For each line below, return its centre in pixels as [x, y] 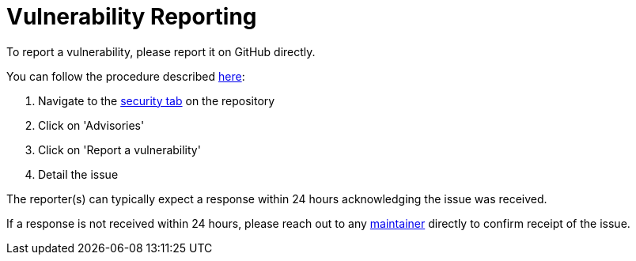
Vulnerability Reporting [132, 17]
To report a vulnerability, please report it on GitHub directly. [161, 51]
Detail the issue [78, 174]
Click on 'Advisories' [91, 125]
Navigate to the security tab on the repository [157, 100]
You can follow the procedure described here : [126, 76]
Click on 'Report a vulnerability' [119, 149]
